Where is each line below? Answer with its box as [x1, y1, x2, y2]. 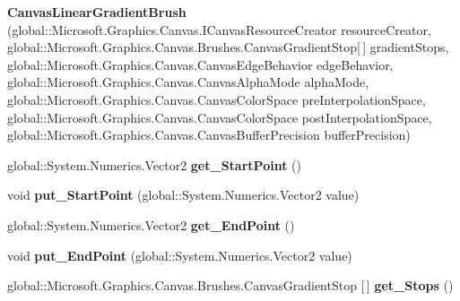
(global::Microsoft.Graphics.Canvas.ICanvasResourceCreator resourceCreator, [7, 20, 431, 39]
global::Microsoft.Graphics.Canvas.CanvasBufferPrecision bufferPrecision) [7, 125, 411, 144]
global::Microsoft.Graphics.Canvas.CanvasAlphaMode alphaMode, [7, 73, 369, 91]
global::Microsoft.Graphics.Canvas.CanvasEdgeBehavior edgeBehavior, [7, 55, 394, 73]
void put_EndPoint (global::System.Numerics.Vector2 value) [7, 245, 352, 264]
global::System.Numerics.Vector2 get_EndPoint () [7, 215, 295, 234]
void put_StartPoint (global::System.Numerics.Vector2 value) [7, 185, 360, 204]
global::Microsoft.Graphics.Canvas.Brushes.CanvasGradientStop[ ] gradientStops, [7, 38, 449, 56]
